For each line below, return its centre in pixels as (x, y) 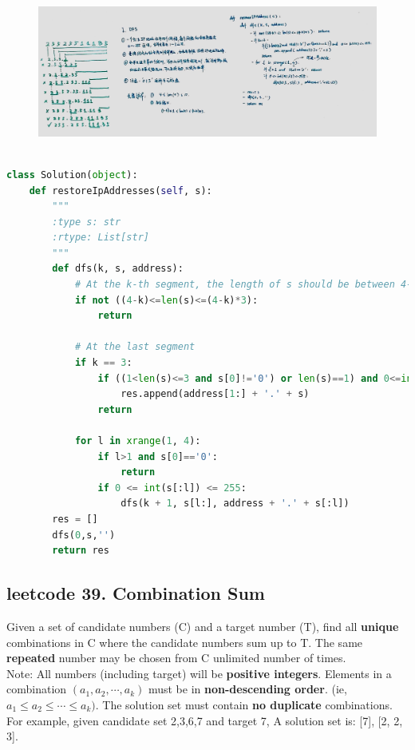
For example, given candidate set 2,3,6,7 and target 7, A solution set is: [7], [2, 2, (205, 720)
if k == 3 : (103, 363)
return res (81, 551)
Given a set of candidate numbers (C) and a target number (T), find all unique (203, 626)
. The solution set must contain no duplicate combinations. (244, 704)
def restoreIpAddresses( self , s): (121, 190)
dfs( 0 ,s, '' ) (84, 535)
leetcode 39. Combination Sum (136, 593)
